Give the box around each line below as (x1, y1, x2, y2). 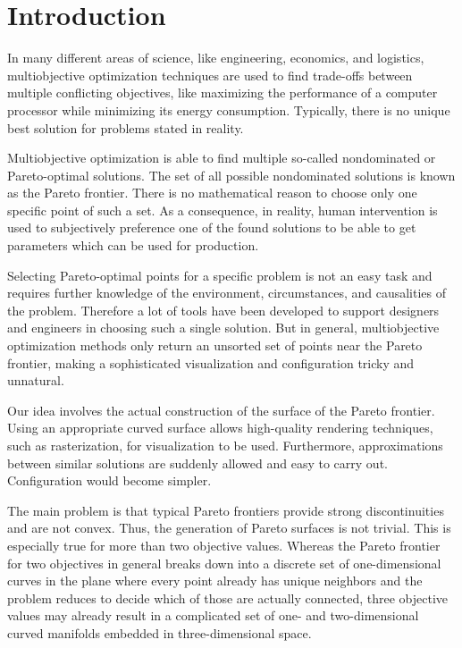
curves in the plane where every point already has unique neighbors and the (7, 571, 423, 590)
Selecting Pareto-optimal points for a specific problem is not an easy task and (7, 265, 433, 284)
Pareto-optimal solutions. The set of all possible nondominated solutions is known (7, 165, 456, 184)
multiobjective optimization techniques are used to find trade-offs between (7, 65, 413, 84)
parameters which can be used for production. (7, 236, 259, 255)
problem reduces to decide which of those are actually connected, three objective (7, 588, 448, 607)
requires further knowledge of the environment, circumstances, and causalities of (7, 283, 447, 302)
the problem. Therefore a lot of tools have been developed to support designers (7, 300, 440, 319)
